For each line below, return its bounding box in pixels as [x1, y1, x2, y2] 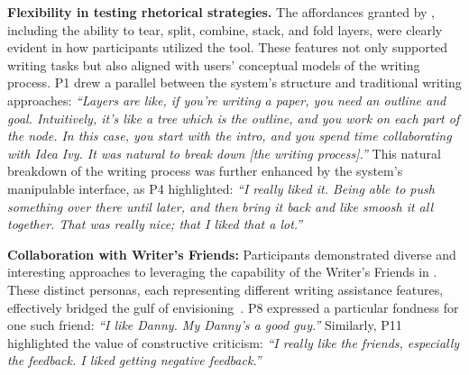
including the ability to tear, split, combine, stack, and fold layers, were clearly [7, 20, 443, 39]
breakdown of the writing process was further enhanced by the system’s [7, 161, 403, 180]
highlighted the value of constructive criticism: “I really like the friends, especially [7, 333, 460, 352]
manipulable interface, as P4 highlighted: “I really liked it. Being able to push [7, 178, 435, 197]
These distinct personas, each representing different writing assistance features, [7, 279, 444, 298]
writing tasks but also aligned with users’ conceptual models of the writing [7, 55, 420, 74]
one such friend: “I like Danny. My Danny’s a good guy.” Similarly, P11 [7, 316, 402, 334]
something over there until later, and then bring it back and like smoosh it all [7, 197, 433, 215]
